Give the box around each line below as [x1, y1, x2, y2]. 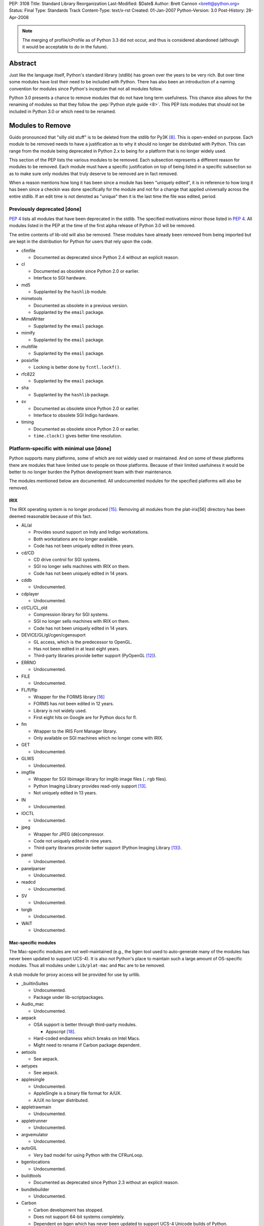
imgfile [21, 769, 35, 775]
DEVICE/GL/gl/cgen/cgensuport [21, 632, 86, 638]
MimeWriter [21, 316, 45, 322]
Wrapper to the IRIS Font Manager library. [33, 728, 117, 734]
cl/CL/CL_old [21, 605, 47, 611]
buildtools [21, 1173, 42, 1178]
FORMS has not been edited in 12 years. [33, 701, 114, 707]
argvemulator [21, 1131, 48, 1137]
